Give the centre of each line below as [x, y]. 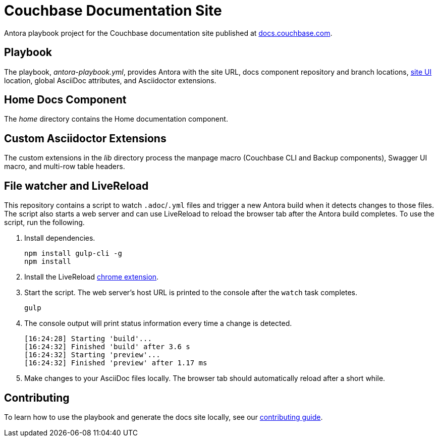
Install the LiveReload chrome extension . [92, 277]
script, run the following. [44, 223]
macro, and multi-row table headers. [65, 167]
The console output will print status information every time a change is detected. [158, 323]
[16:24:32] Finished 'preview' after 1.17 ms [116, 363]
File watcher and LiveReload [76, 186]
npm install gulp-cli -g [73, 254]
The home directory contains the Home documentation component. [116, 119]
